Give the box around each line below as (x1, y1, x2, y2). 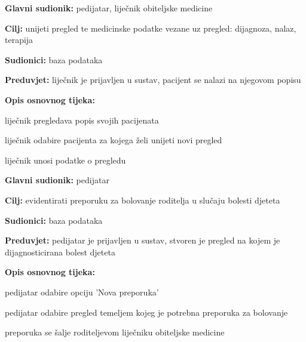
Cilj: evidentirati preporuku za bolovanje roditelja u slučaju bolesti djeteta (5, 193, 280, 206)
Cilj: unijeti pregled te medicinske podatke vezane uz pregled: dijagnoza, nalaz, (5, 21, 296, 34)
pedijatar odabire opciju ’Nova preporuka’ (5, 285, 159, 298)
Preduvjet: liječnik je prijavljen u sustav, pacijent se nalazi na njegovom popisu (5, 73, 301, 86)
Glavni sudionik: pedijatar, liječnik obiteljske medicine (5, 2, 213, 14)
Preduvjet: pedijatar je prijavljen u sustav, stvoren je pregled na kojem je (5, 234, 280, 247)
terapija (5, 33, 33, 46)
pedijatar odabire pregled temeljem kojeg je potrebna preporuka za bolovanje (5, 306, 288, 318)
